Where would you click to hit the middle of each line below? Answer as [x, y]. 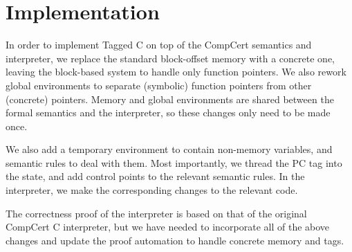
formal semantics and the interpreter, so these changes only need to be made [168, 112]
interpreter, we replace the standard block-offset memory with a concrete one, [170, 58]
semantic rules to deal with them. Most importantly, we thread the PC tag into [174, 162]
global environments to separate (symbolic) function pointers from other [159, 85]
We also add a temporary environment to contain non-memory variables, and [169, 149]
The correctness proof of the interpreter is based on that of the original [156, 213]
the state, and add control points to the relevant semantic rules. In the [155, 176]
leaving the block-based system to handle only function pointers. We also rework [176, 72]
